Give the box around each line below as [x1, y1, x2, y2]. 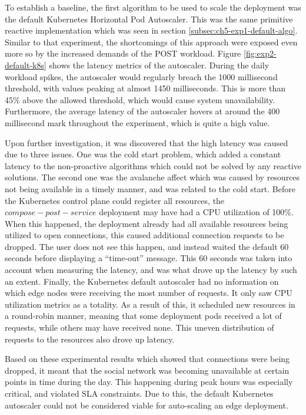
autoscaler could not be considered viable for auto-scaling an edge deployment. [5, 398, 288, 411]
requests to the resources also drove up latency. [5, 332, 175, 345]
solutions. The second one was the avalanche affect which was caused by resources [5, 171, 300, 183]
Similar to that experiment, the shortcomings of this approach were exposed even [5, 35, 298, 48]
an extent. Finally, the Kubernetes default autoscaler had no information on [5, 275, 279, 287]
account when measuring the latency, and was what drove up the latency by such [5, 264, 297, 276]
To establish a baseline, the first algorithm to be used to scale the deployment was [5, 1, 301, 13]
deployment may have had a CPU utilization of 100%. [99, 206, 294, 218]
